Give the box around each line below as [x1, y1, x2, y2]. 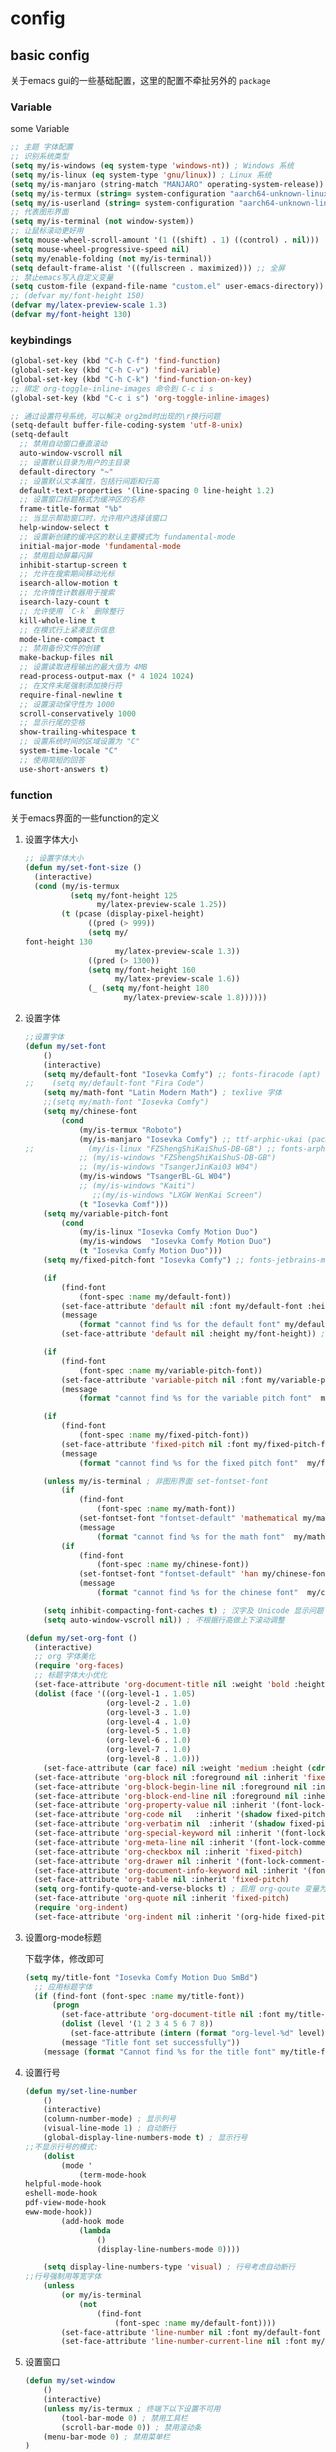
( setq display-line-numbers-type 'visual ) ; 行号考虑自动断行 [43, 2262, 296, 2272]
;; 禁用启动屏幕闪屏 [19, 550, 93, 561]
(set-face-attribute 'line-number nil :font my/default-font [61, 2327, 322, 2337]
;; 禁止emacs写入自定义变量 [10, 272, 114, 282]
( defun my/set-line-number [24, 2086, 138, 2096]
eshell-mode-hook [24, 2188, 98, 2199]
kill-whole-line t [19, 615, 97, 626]
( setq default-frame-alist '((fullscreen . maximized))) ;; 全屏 [10, 263, 286, 273]
